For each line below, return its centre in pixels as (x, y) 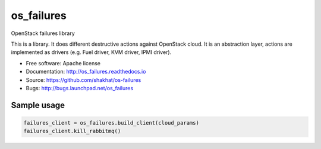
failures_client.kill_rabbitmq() (72, 131)
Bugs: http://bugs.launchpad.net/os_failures (80, 88)
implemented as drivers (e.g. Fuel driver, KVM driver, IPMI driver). (91, 52)
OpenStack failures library (43, 33)
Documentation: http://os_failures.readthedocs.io (86, 72)
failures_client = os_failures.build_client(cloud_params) (111, 123)
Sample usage (38, 105)
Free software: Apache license (63, 63)
